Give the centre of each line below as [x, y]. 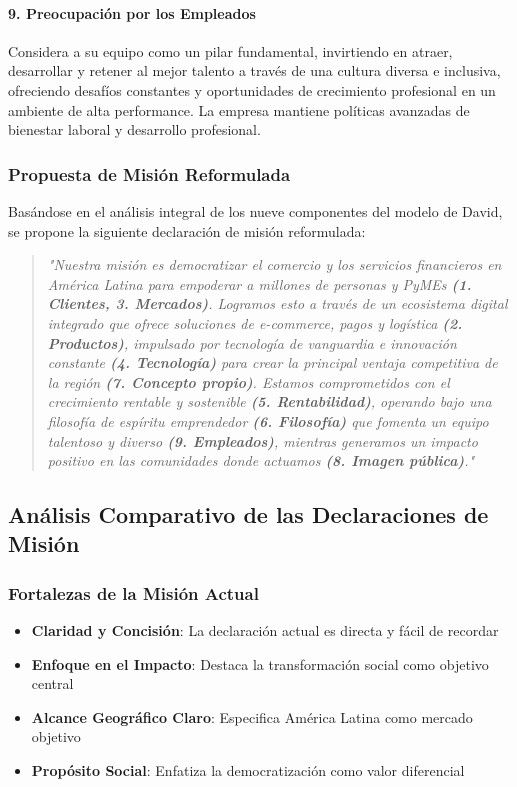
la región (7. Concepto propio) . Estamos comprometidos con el [248, 381]
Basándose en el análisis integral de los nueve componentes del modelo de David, [255, 210]
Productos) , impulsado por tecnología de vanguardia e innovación [252, 342]
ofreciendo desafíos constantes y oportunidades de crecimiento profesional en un [252, 89]
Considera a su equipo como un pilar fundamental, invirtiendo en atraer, [230, 50]
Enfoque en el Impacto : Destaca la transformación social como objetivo [260, 663]
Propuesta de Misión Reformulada [149, 173]
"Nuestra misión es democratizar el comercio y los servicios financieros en [274, 264]
